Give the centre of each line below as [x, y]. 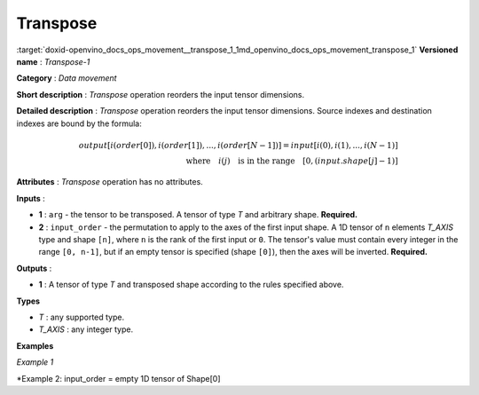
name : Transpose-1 [53, 61]
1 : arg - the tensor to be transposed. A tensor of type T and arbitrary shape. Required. [198, 215]
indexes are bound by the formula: [79, 123]
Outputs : [34, 268]
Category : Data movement [67, 78]
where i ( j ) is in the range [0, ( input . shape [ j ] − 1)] [292, 161]
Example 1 [35, 362]
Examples [35, 345]
